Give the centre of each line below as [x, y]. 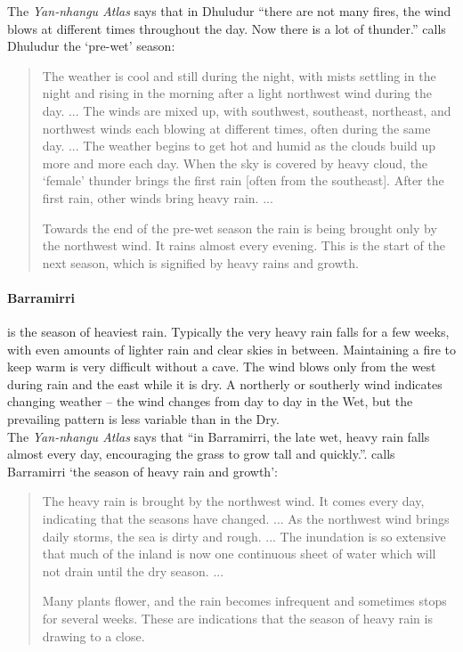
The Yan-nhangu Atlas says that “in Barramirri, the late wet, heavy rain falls [219, 436]
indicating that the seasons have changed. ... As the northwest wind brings [246, 519]
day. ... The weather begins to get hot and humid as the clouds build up [239, 146]
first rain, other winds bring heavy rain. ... [158, 197]
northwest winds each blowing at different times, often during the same [236, 128]
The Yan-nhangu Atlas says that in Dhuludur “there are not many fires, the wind [229, 11]
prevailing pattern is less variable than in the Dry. [143, 419]
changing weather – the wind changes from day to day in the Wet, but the [210, 401]
